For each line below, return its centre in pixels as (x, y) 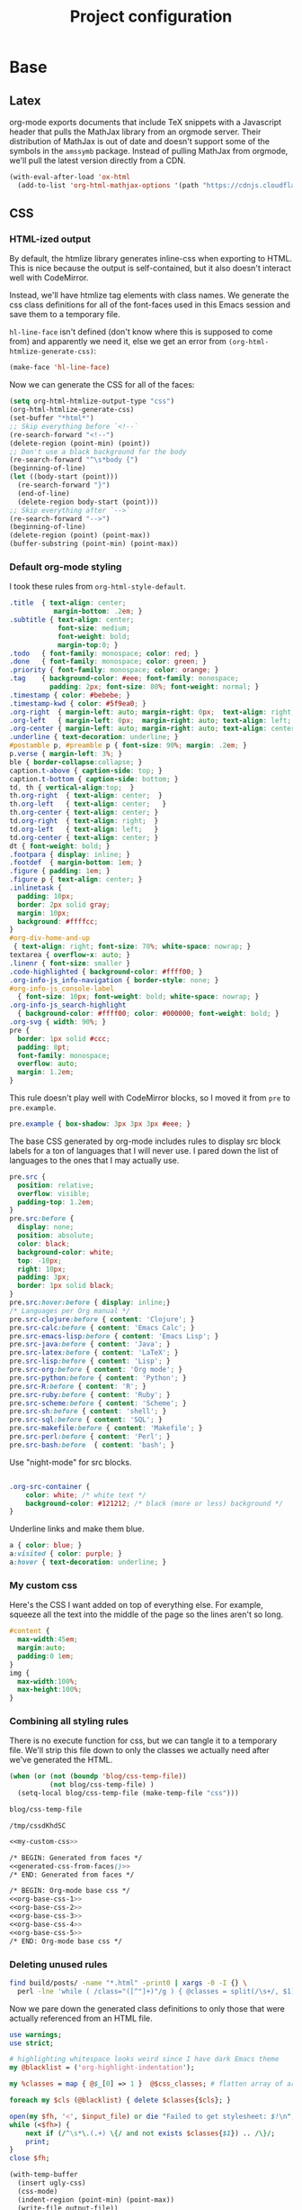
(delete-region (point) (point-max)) (80, 535)
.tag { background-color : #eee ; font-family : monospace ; (124, 679)
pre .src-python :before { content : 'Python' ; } (98, 1378)
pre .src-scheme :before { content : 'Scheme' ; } (98, 1403)
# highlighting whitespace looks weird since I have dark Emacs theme (144, 2059)
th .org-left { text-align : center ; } (88, 804)
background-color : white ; (66, 1252)
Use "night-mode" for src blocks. (71, 1462)
